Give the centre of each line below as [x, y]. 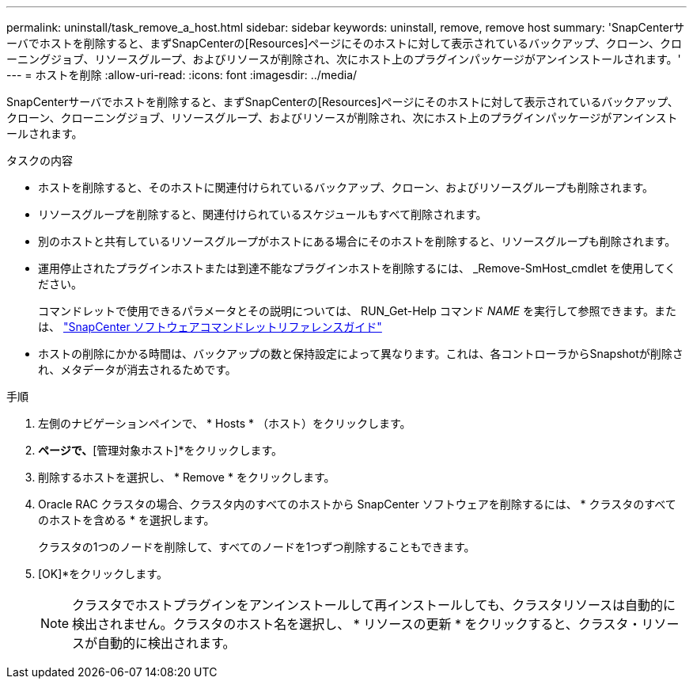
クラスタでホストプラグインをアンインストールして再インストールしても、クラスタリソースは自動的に [374, 605]
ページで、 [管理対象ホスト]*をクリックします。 [160, 450]
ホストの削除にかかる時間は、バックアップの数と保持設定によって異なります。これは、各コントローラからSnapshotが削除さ [361, 354]
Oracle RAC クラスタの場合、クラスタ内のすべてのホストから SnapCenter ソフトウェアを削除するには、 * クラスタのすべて [357, 504]
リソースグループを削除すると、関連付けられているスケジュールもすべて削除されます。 [263, 214]
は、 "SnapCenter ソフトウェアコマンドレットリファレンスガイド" [210, 327]
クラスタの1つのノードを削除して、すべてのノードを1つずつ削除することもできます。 [257, 547]
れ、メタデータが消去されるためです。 [137, 369]
